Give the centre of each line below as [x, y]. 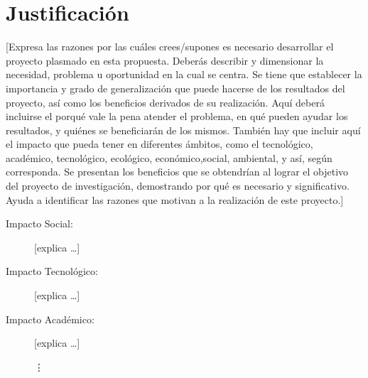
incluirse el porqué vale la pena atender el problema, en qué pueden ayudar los [177, 116]
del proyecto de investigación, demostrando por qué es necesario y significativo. [178, 186]
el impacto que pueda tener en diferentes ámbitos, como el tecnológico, [159, 144]
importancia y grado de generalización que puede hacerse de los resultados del [175, 88]
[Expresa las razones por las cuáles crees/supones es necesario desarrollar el [170, 47]
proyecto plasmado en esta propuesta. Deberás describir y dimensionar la [165, 60]
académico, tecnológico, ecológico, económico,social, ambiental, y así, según [169, 157]
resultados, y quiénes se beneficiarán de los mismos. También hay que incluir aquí [183, 130]
